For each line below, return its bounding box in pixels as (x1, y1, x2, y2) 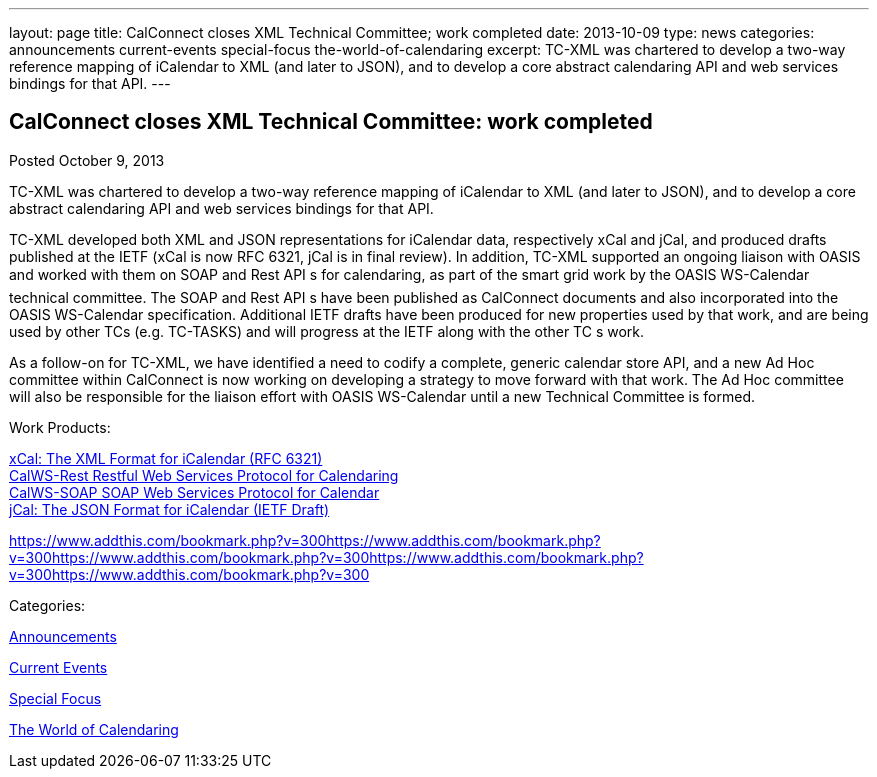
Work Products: (9, 418, 111, 436)
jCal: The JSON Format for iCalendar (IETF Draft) (9, 500, 330, 518)
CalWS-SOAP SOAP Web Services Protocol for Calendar (9, 483, 380, 501)
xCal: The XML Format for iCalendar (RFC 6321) (9, 449, 323, 467)
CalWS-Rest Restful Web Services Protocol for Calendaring (9, 466, 399, 484)
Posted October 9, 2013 (9, 151, 165, 169)
